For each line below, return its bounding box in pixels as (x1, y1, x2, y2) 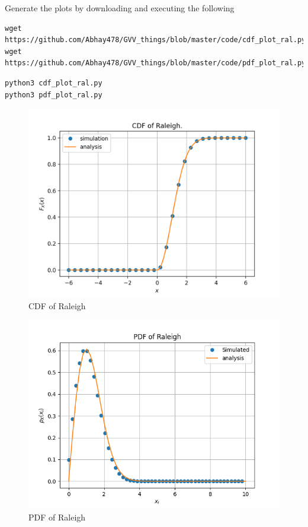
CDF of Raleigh (28, 299, 86, 312)
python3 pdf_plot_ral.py (5, 90, 102, 99)
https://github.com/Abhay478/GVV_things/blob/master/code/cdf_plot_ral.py (5, 36, 306, 45)
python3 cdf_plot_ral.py (5, 78, 102, 87)
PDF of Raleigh (28, 510, 86, 523)
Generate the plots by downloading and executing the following (5, 2, 235, 14)
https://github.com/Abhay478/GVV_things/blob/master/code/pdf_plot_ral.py (5, 59, 306, 68)
